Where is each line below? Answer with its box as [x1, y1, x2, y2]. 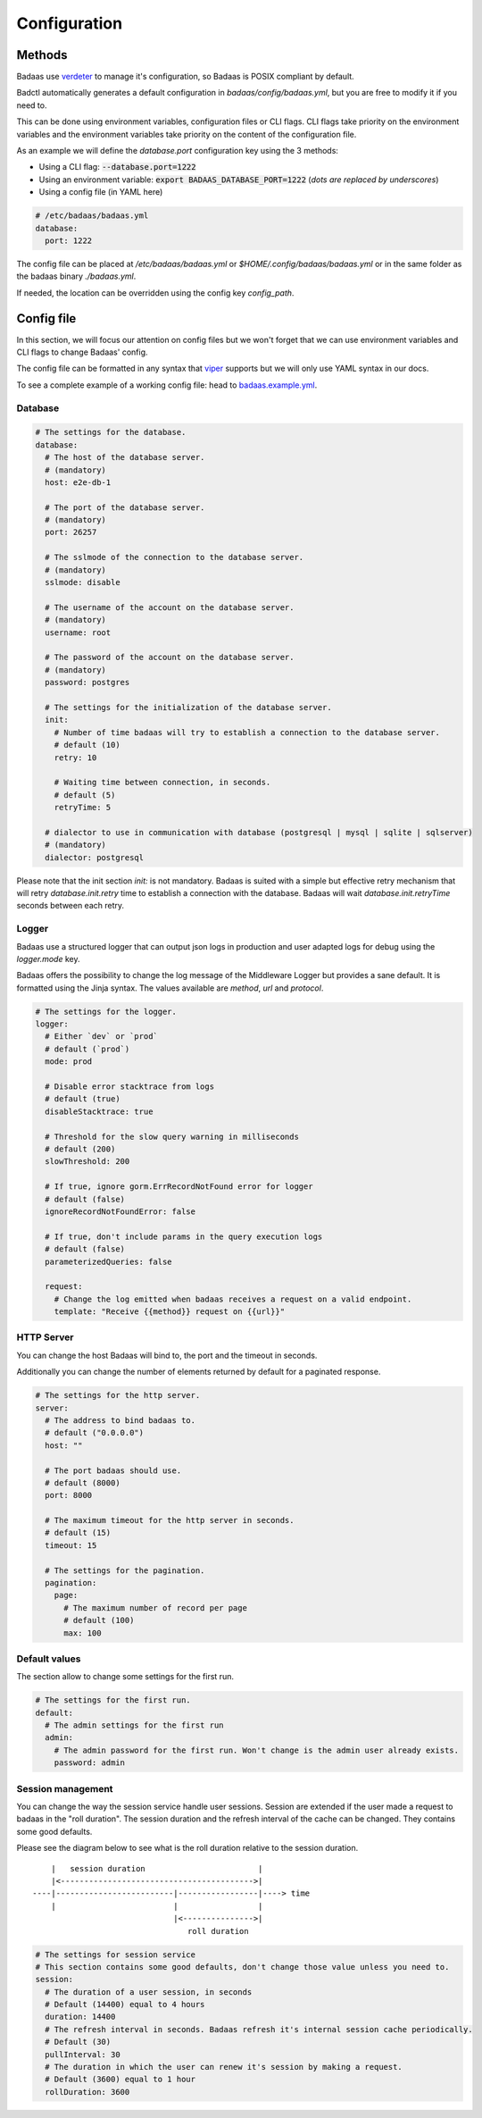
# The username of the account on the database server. [45, 602, 295, 612]
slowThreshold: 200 [45, 1157, 130, 1167]
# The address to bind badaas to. [45, 1415, 196, 1425]
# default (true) [45, 1094, 120, 1104]
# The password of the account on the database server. [45, 652, 295, 663]
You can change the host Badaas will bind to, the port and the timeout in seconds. [16, 1350, 318, 1360]
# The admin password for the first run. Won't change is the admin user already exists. [54, 1745, 460, 1755]
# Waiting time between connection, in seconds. [54, 777, 271, 788]
